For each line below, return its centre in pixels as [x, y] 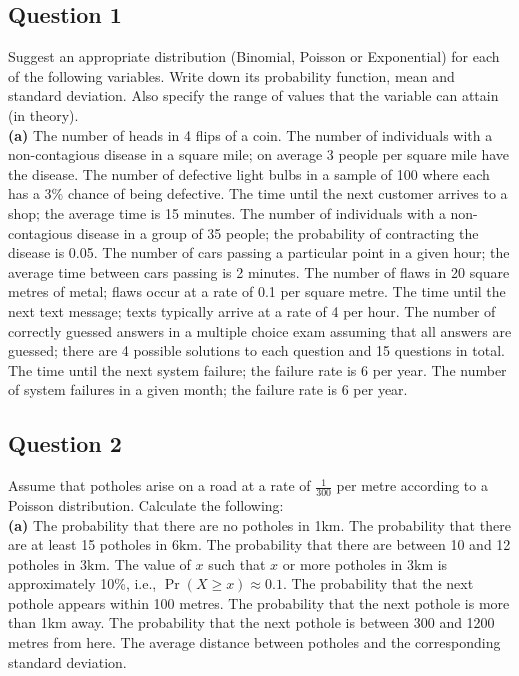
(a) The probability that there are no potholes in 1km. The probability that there [259, 524]
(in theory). [43, 114]
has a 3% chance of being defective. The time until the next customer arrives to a [258, 193]
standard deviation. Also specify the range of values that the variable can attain [253, 95]
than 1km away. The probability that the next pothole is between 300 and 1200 [251, 622]
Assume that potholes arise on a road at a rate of [159, 485]
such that [237, 563]
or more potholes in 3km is [365, 563]
